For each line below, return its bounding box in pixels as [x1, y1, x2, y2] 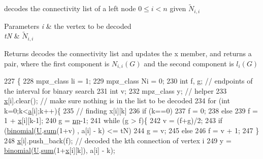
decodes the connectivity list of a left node [4, 3, 136, 14]
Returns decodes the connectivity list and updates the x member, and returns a [4, 48, 252, 58]
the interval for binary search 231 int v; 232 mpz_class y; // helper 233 [4, 85, 227, 96]
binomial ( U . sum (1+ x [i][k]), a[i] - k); [4, 145, 115, 155]
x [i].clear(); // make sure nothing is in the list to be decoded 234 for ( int [4, 95, 230, 106]
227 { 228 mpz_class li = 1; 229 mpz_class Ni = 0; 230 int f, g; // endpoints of [4, 75, 253, 86]
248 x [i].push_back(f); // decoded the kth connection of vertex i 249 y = [4, 135, 232, 145]
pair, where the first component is [4, 58, 110, 68]
